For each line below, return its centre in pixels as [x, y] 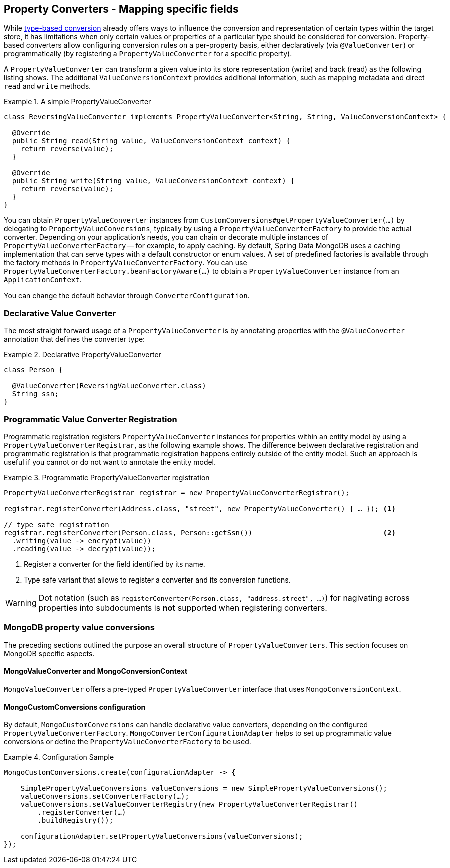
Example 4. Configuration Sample [59, 757]
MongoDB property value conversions [79, 627]
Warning [21, 602]
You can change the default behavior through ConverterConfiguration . [127, 296]
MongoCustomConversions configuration [75, 707]
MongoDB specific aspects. [49, 653]
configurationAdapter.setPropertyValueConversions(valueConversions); [162, 837]
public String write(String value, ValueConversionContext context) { [153, 181]
